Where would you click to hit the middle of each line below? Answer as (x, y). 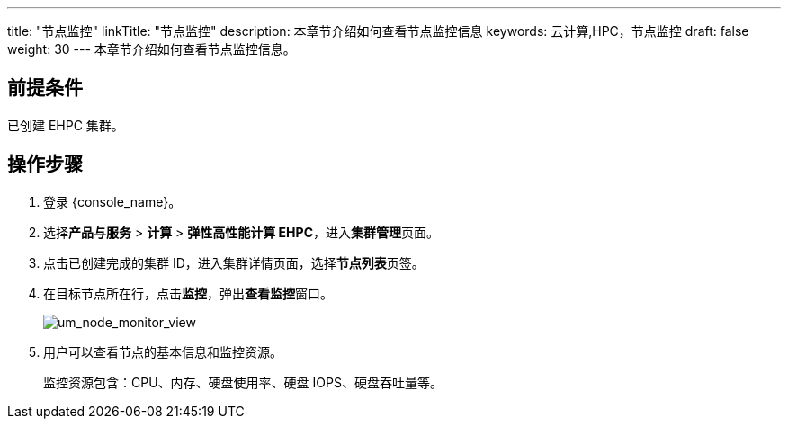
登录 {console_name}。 (112, 201)
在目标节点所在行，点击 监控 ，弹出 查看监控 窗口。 (188, 293)
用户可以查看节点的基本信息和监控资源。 (163, 351)
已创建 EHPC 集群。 (66, 125)
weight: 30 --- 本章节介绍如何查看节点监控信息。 (152, 49)
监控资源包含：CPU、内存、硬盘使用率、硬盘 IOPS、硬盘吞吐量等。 (243, 382)
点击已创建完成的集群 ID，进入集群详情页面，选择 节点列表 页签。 (234, 262)
